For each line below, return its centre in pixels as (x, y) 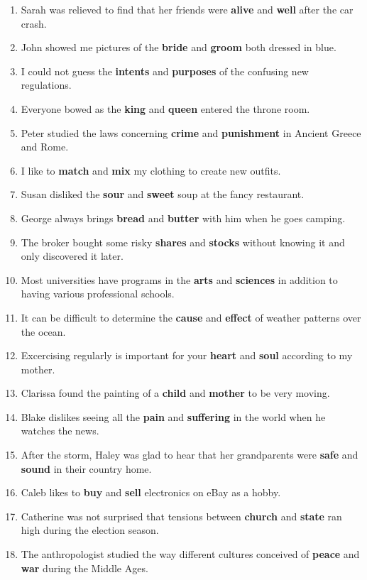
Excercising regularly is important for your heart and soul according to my (187, 355)
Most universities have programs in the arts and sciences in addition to (179, 279)
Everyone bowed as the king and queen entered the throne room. (165, 108)
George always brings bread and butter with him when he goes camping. (183, 218)
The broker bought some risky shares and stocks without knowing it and (183, 242)
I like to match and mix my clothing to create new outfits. (151, 170)
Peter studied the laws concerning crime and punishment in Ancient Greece (191, 132)
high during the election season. (90, 530)
